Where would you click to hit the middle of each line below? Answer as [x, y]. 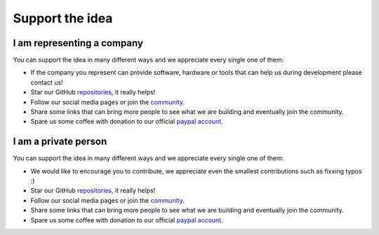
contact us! [47, 82]
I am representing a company [78, 43]
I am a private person [60, 142]
